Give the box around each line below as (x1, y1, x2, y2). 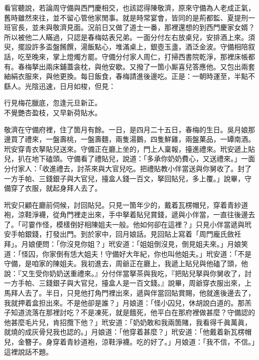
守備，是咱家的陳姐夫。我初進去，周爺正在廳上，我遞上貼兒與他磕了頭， (4, 258, 241, 269)
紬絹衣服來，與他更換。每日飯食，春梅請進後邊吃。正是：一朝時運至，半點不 (4, 71, 255, 81)
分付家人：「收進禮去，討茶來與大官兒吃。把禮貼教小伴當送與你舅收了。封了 (4, 163, 252, 173)
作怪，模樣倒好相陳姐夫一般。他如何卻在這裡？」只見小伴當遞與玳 (35, 219, 252, 229)
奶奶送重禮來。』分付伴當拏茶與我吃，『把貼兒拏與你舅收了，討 (49, 268, 252, 278)
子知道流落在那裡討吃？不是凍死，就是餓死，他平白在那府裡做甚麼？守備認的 (4, 307, 255, 318)
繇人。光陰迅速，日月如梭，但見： (4, 80, 116, 91)
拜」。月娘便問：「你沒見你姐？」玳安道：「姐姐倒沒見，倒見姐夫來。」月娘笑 (4, 239, 248, 249)
